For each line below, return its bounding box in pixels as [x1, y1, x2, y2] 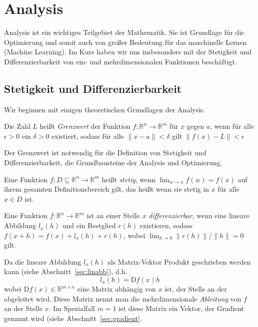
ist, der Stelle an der [164, 284, 227, 294]
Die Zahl [4, 121, 30, 131]
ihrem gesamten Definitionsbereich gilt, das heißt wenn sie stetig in [4, 184, 209, 194]
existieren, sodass [139, 220, 193, 231]
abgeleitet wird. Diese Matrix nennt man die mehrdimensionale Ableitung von [4, 293, 241, 304]
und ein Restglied [62, 220, 116, 231]
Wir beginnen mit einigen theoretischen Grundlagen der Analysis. [4, 104, 205, 114]
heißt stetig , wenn [101, 174, 155, 184]
